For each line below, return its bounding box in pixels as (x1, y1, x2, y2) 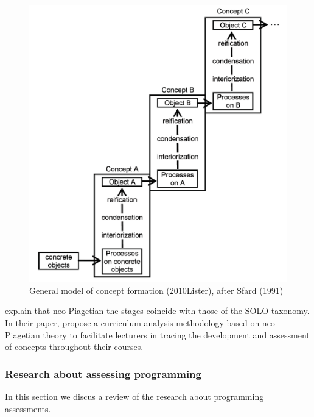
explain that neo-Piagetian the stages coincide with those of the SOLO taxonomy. (5, 304, 310, 317)
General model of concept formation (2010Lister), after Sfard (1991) (29, 283, 284, 296)
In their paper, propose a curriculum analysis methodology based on (5, 316, 260, 329)
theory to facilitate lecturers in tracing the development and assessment (43, 328, 310, 341)
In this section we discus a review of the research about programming (5, 390, 264, 402)
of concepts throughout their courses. (5, 340, 144, 353)
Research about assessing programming (5, 366, 201, 381)
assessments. (5, 402, 51, 415)
